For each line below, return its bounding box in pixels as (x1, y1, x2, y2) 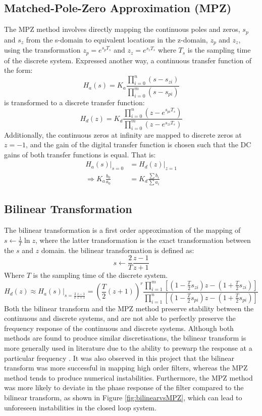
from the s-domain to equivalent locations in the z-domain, (26, 34, 208, 45)
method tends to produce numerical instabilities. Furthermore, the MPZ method (4, 372, 253, 383)
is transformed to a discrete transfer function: (4, 97, 145, 107)
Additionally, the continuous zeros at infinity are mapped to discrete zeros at (4, 129, 242, 140)
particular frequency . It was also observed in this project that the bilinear (4, 352, 234, 363)
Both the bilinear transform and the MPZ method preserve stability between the (4, 303, 254, 313)
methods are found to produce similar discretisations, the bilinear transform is (4, 332, 246, 343)
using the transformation (4, 45, 81, 55)
